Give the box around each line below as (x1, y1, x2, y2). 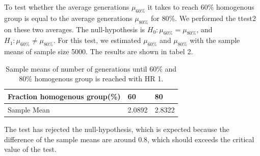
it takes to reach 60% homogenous (147, 2, 254, 12)
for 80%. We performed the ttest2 (151, 12, 256, 23)
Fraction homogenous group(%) (8, 91, 121, 101)
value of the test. (4, 144, 57, 154)
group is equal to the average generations (4, 12, 133, 23)
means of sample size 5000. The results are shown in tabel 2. (4, 46, 193, 57)
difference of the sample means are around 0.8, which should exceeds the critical (4, 133, 254, 144)
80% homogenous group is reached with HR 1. (19, 73, 164, 84)
